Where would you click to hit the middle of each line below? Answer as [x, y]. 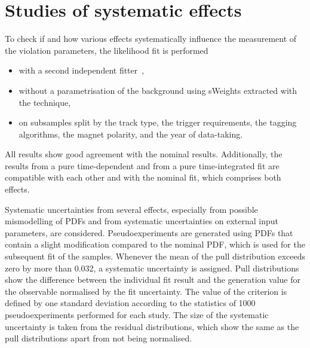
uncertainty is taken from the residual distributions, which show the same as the [152, 326]
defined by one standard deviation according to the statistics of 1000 [130, 303]
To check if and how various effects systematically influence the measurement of [151, 39]
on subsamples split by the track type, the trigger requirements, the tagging [158, 122]
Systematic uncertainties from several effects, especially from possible [131, 209]
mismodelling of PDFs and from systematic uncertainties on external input [142, 221]
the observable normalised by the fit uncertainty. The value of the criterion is [146, 291]
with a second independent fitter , [82, 70]
